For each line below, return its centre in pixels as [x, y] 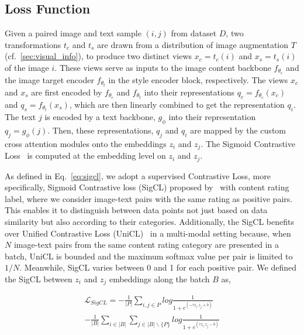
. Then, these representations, [101, 130]
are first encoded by [67, 92]
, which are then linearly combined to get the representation [177, 105]
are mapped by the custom [238, 130]
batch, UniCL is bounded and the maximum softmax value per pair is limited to [149, 256]
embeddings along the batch [159, 278]
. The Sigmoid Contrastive [248, 143]
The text [20, 117]
